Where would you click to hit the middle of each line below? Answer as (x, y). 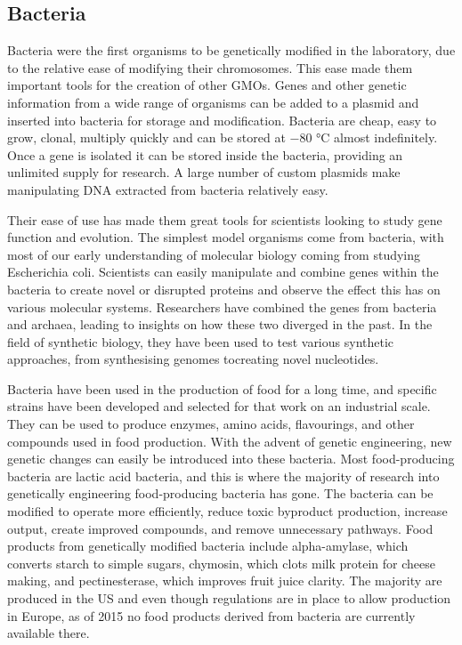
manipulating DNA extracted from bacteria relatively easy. (168, 189)
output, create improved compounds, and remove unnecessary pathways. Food (220, 528)
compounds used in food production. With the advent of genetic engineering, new (230, 441)
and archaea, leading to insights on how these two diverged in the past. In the (220, 324)
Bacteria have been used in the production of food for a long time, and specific (222, 388)
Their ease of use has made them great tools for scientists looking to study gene (225, 219)
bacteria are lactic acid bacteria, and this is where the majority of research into (223, 476)
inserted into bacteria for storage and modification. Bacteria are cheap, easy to (222, 120)
